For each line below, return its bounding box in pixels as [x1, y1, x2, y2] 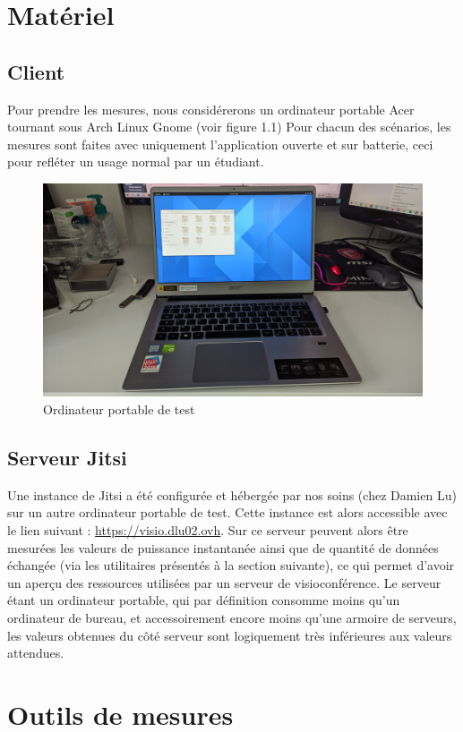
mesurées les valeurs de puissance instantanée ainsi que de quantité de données [7, 538, 439, 557]
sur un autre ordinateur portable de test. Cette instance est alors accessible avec [7, 503, 448, 522]
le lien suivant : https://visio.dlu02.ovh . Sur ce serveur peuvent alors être [7, 521, 408, 540]
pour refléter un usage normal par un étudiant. [7, 152, 264, 171]
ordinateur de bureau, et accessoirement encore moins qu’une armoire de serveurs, [7, 609, 457, 626]
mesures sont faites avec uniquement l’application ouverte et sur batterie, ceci [7, 134, 433, 153]
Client [7, 57, 65, 85]
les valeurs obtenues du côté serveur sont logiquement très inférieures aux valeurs [7, 626, 452, 644]
